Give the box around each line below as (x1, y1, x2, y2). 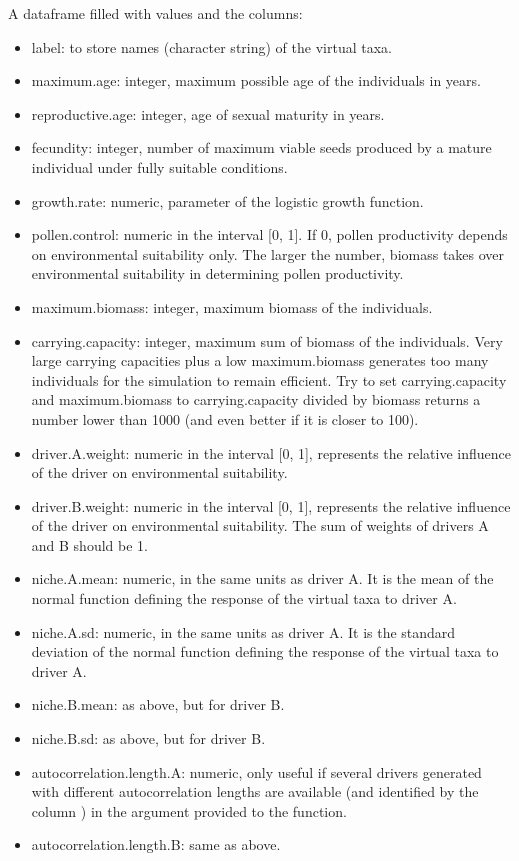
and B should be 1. (31, 534, 148, 555)
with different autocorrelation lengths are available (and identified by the (31, 781, 479, 802)
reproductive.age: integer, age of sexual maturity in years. (31, 103, 385, 124)
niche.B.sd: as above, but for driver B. (31, 728, 266, 749)
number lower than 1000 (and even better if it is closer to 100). (31, 408, 419, 429)
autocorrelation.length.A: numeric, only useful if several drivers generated (31, 761, 482, 782)
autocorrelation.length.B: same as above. (31, 834, 281, 855)
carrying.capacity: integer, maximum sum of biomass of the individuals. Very (31, 330, 503, 351)
